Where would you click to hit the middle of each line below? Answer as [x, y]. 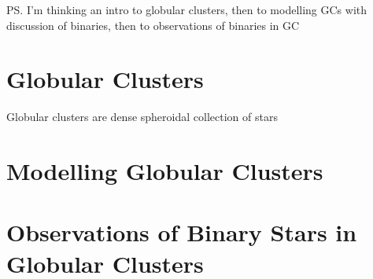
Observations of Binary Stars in [182, 232]
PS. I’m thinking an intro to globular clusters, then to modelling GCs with [187, 9]
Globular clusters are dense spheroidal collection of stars [142, 117]
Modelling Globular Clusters [165, 171]
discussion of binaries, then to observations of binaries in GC [153, 25]
